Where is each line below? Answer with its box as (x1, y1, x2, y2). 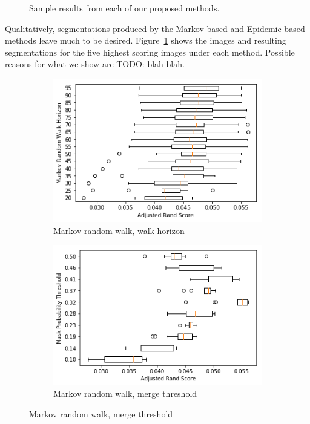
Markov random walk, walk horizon (53, 224, 185, 236)
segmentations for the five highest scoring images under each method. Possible (5, 45, 295, 58)
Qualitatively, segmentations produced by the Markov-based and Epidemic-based (5, 22, 305, 34)
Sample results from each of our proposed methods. (29, 2, 220, 14)
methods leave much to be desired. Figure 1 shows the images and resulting (5, 34, 286, 47)
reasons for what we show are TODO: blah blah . (5, 57, 185, 70)
